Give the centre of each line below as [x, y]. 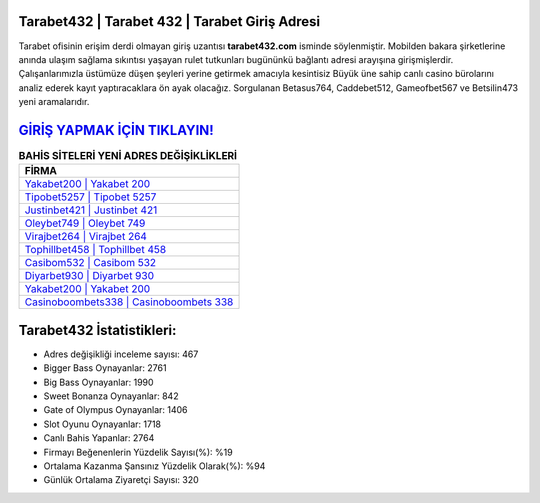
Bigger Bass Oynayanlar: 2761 [105, 368]
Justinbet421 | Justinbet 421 [91, 210]
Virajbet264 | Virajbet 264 [85, 237]
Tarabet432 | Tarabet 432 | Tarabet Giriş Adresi [169, 21]
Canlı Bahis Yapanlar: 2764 [99, 438]
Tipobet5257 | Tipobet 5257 [90, 197]
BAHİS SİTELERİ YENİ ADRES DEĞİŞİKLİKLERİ [128, 156]
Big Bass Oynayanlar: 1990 [98, 382]
